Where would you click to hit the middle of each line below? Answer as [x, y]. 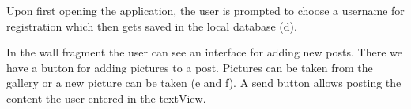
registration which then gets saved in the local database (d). [152, 25]
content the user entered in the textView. [106, 98]
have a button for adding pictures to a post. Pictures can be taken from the [190, 67]
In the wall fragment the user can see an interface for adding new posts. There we [204, 52]
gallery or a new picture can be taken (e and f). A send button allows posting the [204, 83]
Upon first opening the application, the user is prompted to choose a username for [205, 10]
